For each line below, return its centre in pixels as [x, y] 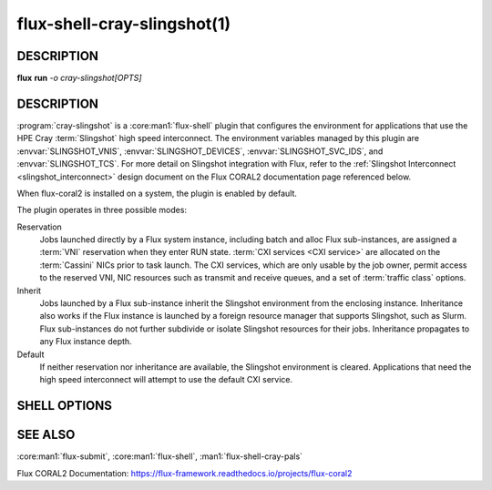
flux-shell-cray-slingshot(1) [124, 24]
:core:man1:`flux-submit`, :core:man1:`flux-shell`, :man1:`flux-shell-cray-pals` [160, 456]
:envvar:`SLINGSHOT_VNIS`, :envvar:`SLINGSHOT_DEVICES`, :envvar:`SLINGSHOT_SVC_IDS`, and [200, 151]
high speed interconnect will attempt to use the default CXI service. [166, 380]
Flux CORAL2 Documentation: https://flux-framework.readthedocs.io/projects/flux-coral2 [184, 473]
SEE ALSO [46, 435]
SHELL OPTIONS [65, 406]
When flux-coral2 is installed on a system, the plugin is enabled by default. [157, 193]
